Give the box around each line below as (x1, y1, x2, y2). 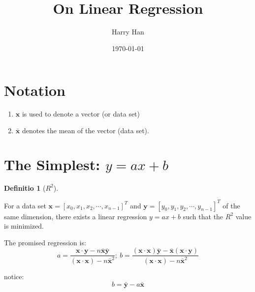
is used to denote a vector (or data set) (22, 109, 140, 119)
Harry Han (112, 27, 144, 37)
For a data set (4, 200, 46, 210)
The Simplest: (4, 154, 100, 174)
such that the (183, 211, 223, 221)
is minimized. (4, 221, 44, 231)
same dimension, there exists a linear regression (4, 211, 147, 221)
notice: (4, 271, 24, 282)
